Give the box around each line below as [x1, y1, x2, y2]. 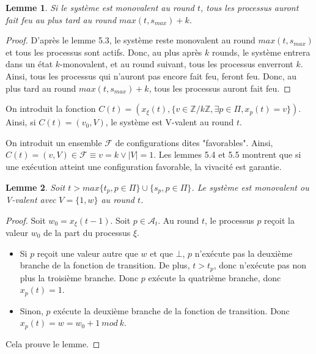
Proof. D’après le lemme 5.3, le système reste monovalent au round [6, 34, 255, 46]
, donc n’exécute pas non [213, 259, 307, 271]
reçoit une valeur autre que [37, 246, 138, 259]
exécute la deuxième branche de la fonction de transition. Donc [53, 304, 290, 317]
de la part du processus [43, 226, 131, 239]
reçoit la [264, 213, 295, 226]
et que [150, 246, 173, 259]
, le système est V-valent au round [105, 116, 234, 128]
